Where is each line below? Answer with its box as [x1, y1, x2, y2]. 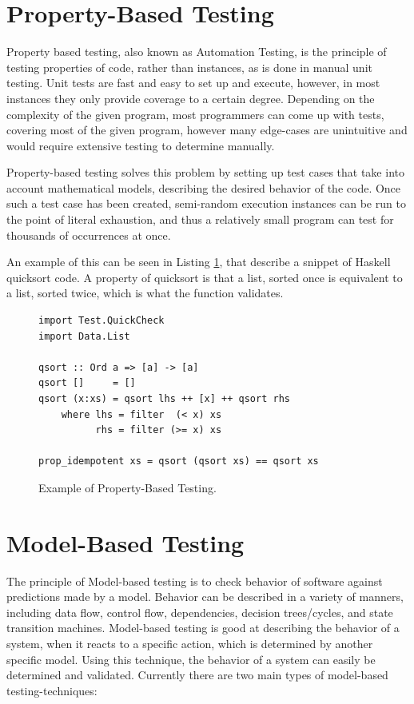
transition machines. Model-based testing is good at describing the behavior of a [6, 619, 400, 636]
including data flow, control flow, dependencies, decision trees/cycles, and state [6, 603, 393, 620]
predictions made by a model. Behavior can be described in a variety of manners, [6, 588, 404, 605]
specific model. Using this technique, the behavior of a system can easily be [6, 650, 376, 667]
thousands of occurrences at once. [6, 226, 171, 243]
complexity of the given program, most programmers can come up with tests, [6, 105, 384, 122]
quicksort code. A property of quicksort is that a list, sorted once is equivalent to [6, 268, 403, 285]
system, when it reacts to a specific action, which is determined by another [6, 635, 373, 652]
